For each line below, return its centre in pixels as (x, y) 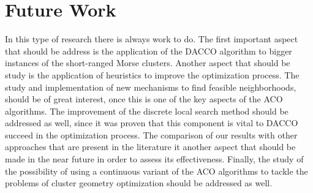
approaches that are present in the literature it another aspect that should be (150, 147)
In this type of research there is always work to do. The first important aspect (152, 39)
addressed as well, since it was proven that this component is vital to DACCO (152, 123)
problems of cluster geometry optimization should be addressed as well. (139, 183)
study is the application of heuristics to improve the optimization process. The (152, 74)
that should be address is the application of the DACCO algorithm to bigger (149, 51)
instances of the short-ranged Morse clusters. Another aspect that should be (148, 63)
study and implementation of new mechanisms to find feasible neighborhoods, (151, 87)
